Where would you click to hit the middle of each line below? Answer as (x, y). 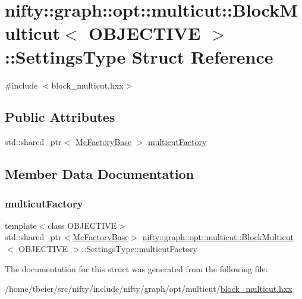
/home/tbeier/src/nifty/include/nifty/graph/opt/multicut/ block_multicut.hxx (149, 289)
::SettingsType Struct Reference (139, 56)
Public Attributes (60, 117)
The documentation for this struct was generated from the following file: (136, 268)
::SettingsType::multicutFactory (139, 249)
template (21, 225)
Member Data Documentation (100, 174)
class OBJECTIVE (82, 225)
